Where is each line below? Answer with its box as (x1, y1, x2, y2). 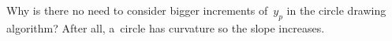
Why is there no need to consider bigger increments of (6, 2, 268, 18)
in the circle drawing (286, 2, 386, 18)
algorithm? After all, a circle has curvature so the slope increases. (6, 19, 325, 36)
